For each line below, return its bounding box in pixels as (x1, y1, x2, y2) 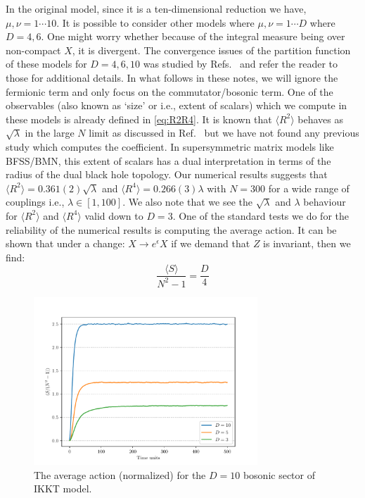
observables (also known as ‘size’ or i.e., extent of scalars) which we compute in (6, 98, 347, 113)
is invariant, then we (263, 236, 351, 251)
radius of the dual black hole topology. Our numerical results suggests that (6, 167, 328, 182)
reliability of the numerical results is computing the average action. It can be (6, 222, 337, 237)
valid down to (84, 208, 143, 223)
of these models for (6, 56, 87, 71)
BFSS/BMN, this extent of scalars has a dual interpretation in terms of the (6, 153, 331, 168)
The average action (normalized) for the (34, 467, 206, 482)
